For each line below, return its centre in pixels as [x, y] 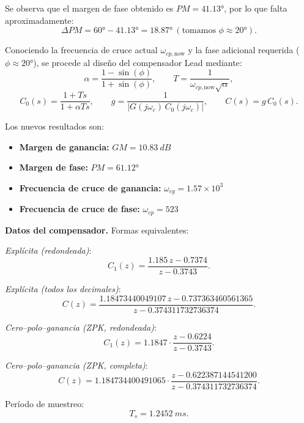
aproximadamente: [39, 20]
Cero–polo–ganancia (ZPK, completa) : [76, 365]
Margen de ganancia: [64, 146]
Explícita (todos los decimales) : [63, 289]
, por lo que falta [256, 8]
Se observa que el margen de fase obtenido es [89, 8]
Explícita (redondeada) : [48, 250]
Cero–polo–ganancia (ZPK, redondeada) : [81, 327]
